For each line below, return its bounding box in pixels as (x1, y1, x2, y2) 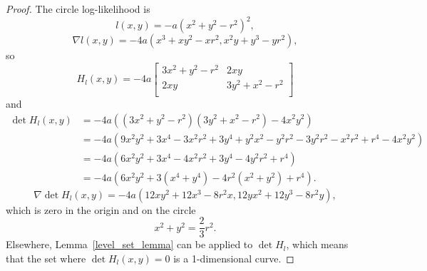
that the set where (6, 250, 86, 265)
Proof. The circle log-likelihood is (6, 1, 150, 16)
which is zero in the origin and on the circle (6, 202, 196, 217)
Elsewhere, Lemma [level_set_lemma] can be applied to (6, 237, 253, 252)
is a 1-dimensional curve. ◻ (173, 250, 294, 265)
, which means (286, 237, 349, 252)
